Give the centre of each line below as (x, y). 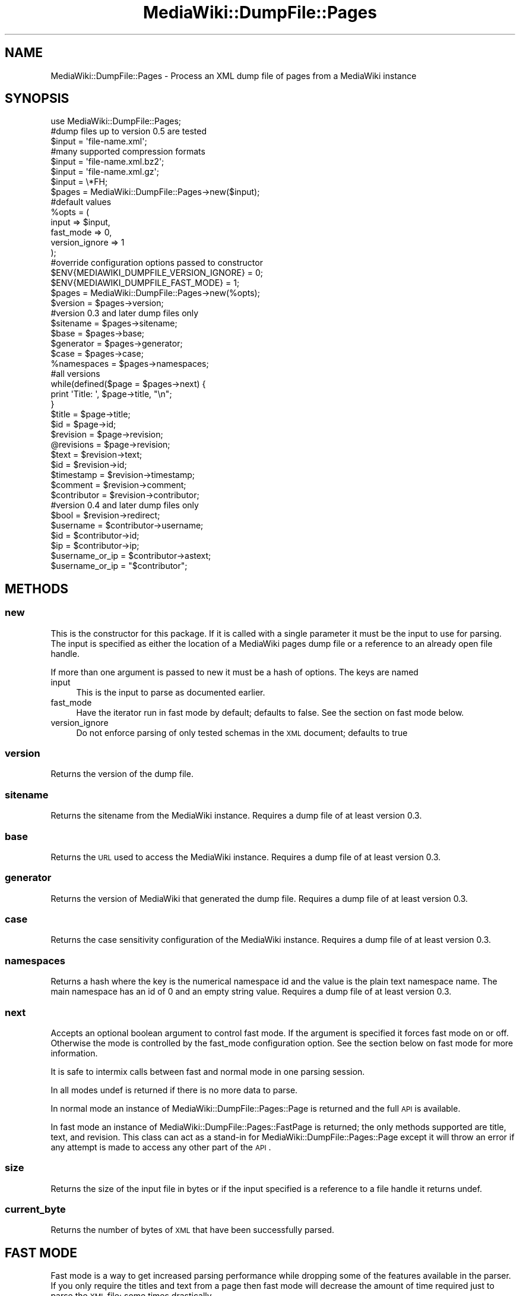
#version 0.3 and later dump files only (125, 313)
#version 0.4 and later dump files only (125, 505)
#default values (81, 202)
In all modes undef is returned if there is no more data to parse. (174, 1090)
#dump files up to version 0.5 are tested (129, 131)
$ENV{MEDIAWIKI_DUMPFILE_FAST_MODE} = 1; (145, 283)
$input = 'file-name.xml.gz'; (105, 172)
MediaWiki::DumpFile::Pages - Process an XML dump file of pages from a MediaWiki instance (234, 76)
